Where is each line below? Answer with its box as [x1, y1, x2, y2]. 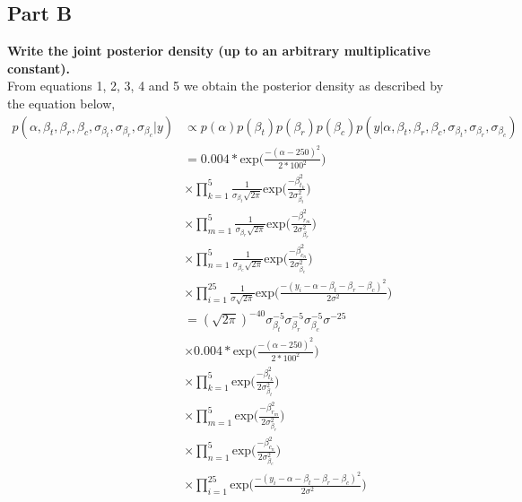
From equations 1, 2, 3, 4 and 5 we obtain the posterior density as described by [7, 76, 444, 95]
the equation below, [7, 93, 116, 112]
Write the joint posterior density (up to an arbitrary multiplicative [7, 41, 431, 60]
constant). [7, 58, 71, 77]
